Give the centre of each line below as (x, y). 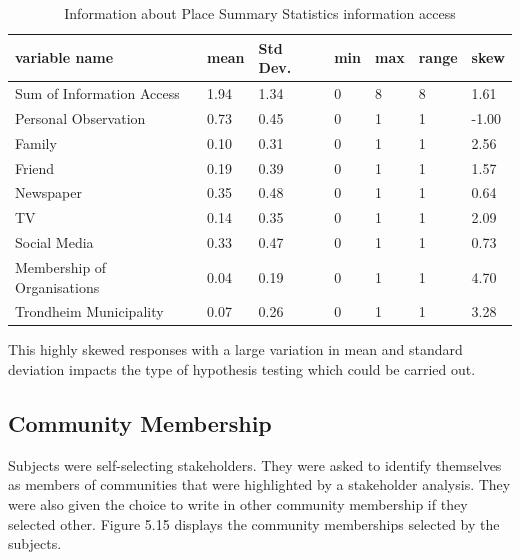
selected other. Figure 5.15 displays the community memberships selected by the (254, 523)
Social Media (54, 242)
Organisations (57, 286)
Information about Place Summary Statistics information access (260, 13)
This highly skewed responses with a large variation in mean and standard (235, 349)
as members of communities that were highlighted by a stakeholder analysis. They (259, 484)
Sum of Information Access (97, 93)
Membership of (61, 266)
